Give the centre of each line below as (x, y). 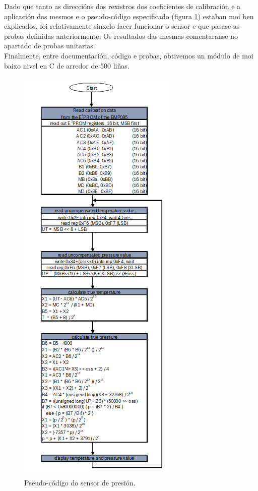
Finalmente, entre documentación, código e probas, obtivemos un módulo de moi (129, 55)
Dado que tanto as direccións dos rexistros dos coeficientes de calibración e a (122, 6)
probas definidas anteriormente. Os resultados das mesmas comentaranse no (121, 36)
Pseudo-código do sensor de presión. (80, 482)
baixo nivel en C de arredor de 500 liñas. (67, 65)
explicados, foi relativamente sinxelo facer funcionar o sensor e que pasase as (122, 26)
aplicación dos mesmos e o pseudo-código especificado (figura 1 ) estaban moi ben (129, 16)
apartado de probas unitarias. (50, 46)
